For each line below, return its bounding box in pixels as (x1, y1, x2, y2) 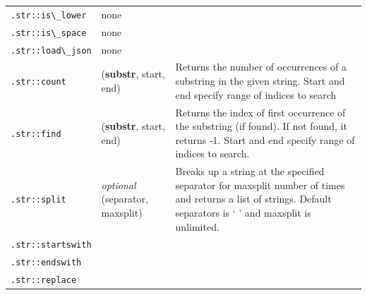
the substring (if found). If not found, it (175, 119, 347, 133)
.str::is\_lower (11, 10, 87, 20)
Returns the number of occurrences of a (175, 59, 347, 74)
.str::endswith (11, 258, 82, 268)
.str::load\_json (11, 45, 92, 56)
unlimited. (175, 219, 219, 234)
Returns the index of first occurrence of (175, 104, 346, 119)
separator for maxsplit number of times (175, 177, 345, 192)
